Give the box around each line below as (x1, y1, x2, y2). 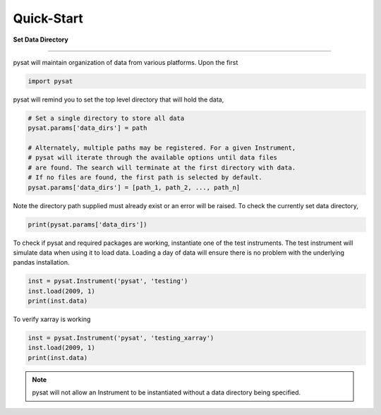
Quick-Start (13, 11, 84, 26)
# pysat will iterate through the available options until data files (28, 154, 278, 162)
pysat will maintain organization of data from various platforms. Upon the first (13, 58, 238, 66)
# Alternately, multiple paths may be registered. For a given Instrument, (28, 144, 296, 152)
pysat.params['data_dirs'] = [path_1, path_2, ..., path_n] (28, 184, 241, 191)
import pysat (28, 77, 73, 85)
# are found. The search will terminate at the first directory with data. (28, 163, 296, 172)
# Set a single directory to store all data (28, 114, 185, 122)
